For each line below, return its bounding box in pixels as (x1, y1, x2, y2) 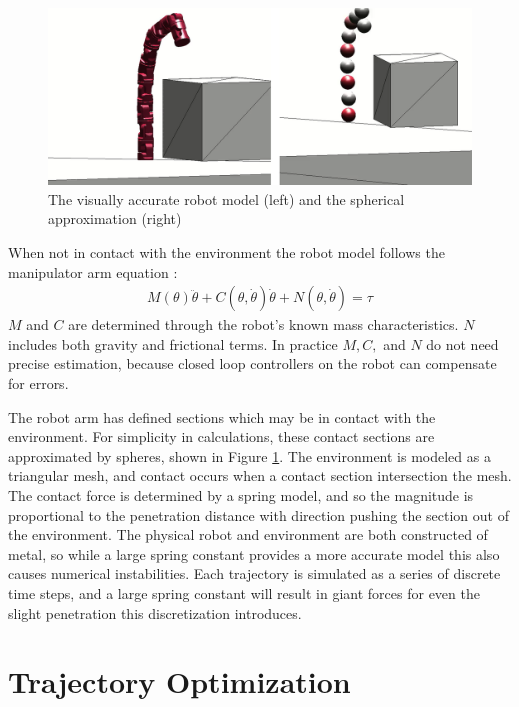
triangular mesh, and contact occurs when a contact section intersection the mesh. (8, 465, 512, 486)
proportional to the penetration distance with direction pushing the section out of (8, 504, 509, 525)
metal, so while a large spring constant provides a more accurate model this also (8, 543, 500, 564)
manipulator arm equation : (8, 261, 178, 282)
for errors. (8, 373, 69, 393)
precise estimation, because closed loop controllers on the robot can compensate (8, 353, 497, 374)
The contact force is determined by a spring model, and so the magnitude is (8, 484, 474, 505)
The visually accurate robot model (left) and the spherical (48, 188, 405, 209)
